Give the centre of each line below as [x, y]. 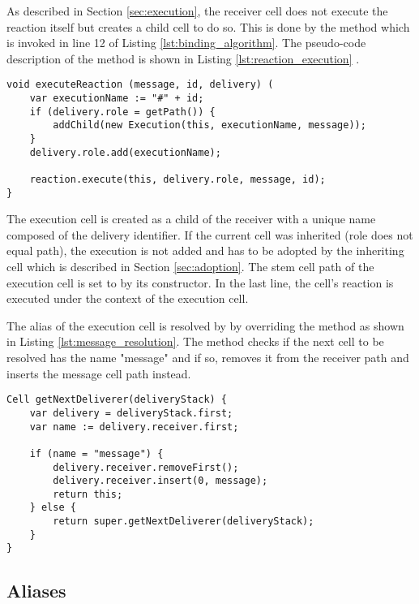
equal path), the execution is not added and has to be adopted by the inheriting [205, 250]
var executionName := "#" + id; [117, 99]
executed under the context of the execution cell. [128, 298]
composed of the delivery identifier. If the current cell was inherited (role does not [210, 234]
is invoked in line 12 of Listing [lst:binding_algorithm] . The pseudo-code [186, 43]
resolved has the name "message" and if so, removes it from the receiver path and [208, 358]
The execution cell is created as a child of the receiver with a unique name [191, 219]
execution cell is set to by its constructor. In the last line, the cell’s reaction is [200, 282]
